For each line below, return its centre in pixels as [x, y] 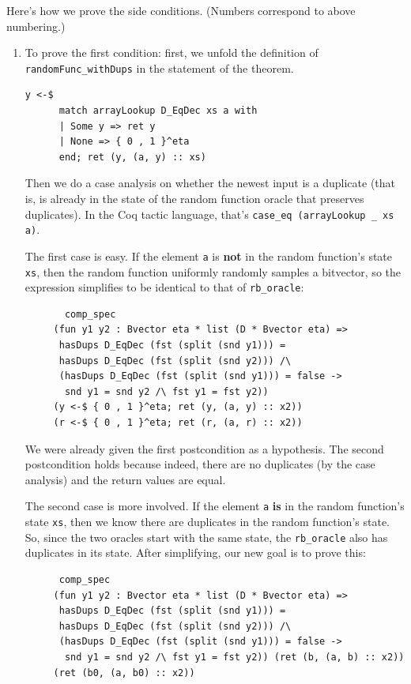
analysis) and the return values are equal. [125, 479]
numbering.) [36, 26]
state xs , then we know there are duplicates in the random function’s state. [207, 522]
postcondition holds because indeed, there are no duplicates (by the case [200, 464]
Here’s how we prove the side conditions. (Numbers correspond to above [181, 10]
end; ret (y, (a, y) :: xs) [132, 157]
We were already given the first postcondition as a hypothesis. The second [204, 448]
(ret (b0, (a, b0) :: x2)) [124, 673]
